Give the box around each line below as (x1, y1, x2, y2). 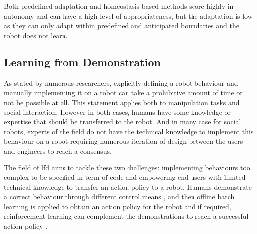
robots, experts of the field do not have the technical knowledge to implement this (4, 126, 254, 136)
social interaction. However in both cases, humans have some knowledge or (4, 107, 231, 117)
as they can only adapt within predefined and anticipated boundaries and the (4, 20, 239, 31)
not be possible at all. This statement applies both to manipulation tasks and (4, 97, 240, 107)
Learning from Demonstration (4, 54, 161, 69)
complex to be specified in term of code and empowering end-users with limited (4, 172, 246, 182)
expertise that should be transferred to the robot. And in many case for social (4, 116, 241, 126)
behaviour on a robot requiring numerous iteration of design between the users (4, 136, 243, 146)
